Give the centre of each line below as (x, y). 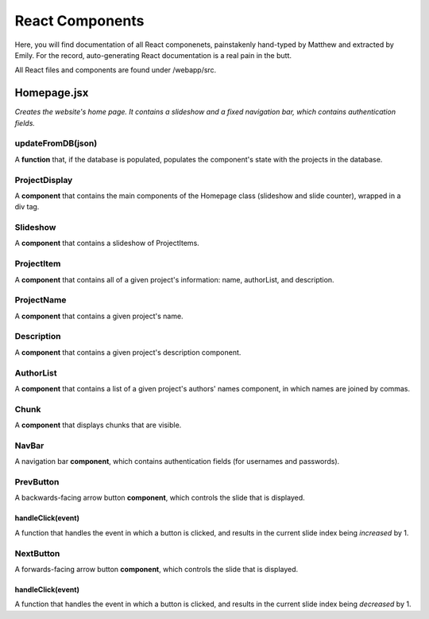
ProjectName (41, 300)
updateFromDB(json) (56, 143)
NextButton (37, 553)
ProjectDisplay (44, 180)
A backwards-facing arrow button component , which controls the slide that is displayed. (160, 498)
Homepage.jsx (52, 93)
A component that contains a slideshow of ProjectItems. (107, 243)
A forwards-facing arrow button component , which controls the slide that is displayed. (157, 569)
